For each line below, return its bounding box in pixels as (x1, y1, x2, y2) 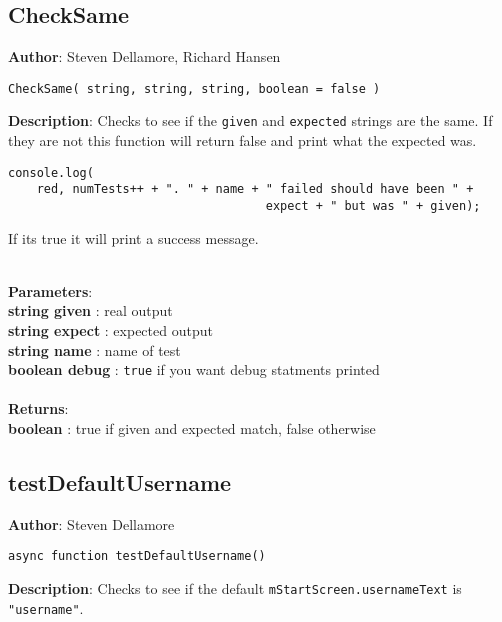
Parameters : (8, 280, 93, 301)
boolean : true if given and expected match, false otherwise (8, 418, 376, 439)
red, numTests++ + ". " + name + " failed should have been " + (36, 182, 474, 197)
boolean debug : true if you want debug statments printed (8, 359, 380, 380)
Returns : (8, 398, 69, 419)
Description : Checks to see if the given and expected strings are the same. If (8, 110, 493, 131)
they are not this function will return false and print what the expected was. (8, 130, 477, 151)
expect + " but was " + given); (265, 199, 481, 214)
